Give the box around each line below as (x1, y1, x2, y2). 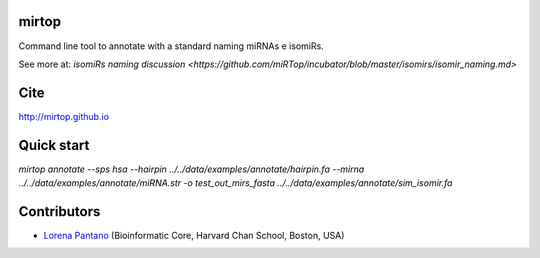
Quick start (18, 136, 90, 154)
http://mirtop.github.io (18, 110, 110, 122)
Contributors (18, 203, 101, 220)
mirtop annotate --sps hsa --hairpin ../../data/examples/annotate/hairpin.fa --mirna (18, 163, 365, 175)
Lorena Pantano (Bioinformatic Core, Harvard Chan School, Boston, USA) (43, 230, 345, 242)
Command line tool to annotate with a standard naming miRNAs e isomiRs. (18, 40, 324, 52)
